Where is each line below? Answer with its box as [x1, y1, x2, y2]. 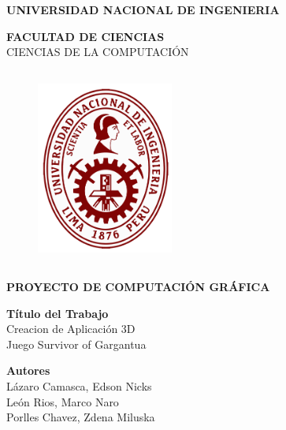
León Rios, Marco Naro [6, 393, 119, 409]
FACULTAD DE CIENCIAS [6, 28, 165, 44]
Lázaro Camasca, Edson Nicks [6, 378, 152, 394]
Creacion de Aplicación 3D [6, 320, 136, 337]
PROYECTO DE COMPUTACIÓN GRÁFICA [6, 279, 270, 295]
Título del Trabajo [6, 305, 109, 321]
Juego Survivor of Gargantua [6, 335, 147, 352]
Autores [6, 362, 50, 379]
